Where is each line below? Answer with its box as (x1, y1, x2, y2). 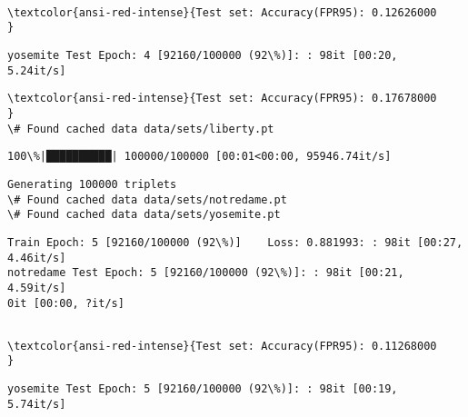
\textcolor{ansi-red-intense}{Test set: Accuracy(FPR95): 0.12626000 (7, 5, 437, 19)
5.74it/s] (7, 397, 66, 411)
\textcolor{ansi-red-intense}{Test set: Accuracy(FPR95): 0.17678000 (7, 92, 437, 105)
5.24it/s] (7, 64, 66, 77)
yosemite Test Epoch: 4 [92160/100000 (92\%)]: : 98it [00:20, (7, 48, 398, 62)
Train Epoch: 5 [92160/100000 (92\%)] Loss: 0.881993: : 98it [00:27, (7, 235, 463, 249)
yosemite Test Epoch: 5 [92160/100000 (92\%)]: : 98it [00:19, (7, 382, 398, 396)
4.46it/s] (7, 251, 66, 264)
